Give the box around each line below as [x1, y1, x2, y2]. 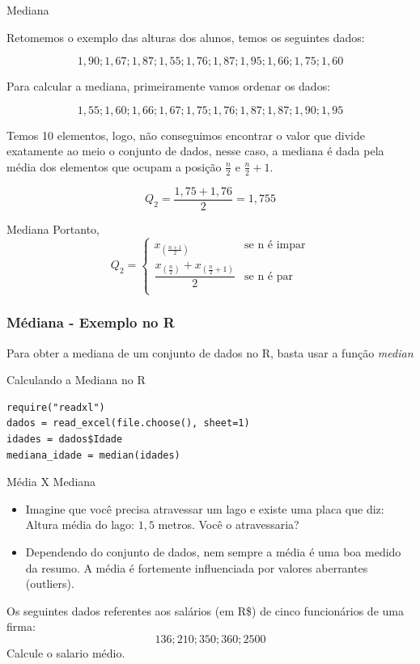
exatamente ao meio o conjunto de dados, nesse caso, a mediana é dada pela [6, 142, 384, 159]
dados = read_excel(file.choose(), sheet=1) [6, 417, 250, 429]
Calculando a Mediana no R [6, 371, 146, 388]
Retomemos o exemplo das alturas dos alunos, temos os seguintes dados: [6, 28, 365, 45]
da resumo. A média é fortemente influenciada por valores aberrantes [25, 559, 368, 576]
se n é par [244, 270, 293, 282]
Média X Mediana [6, 473, 96, 490]
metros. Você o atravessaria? [158, 516, 299, 533]
